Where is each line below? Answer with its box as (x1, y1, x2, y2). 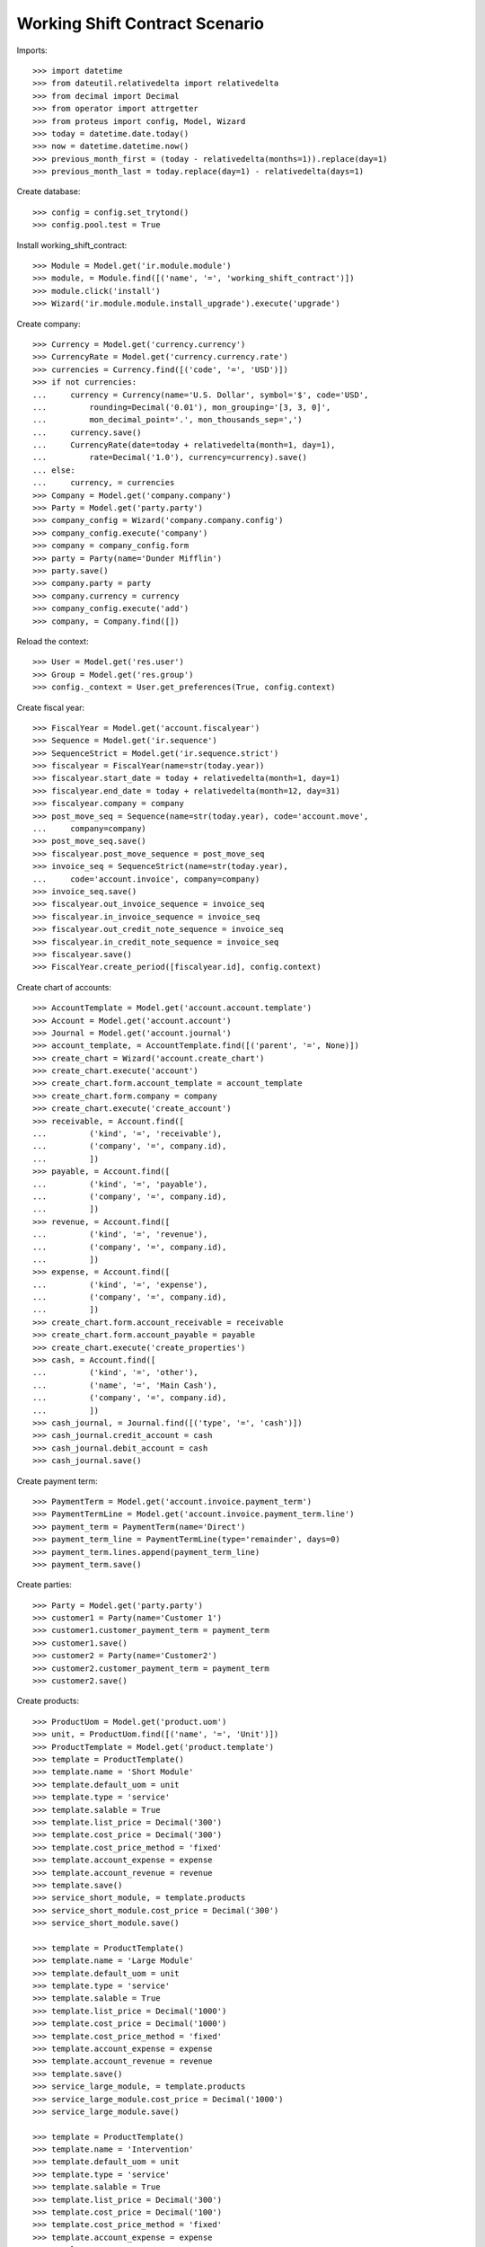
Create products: (16, 1695, 80, 1707)
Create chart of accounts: (16, 981, 112, 992)
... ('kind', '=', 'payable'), (32, 1178, 208, 1189)
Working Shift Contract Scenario (16, 13, 265, 33)
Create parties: (16, 1579, 72, 1590)
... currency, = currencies (32, 477, 175, 488)
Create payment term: (16, 1475, 98, 1487)
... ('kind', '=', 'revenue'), (32, 1230, 208, 1239)
